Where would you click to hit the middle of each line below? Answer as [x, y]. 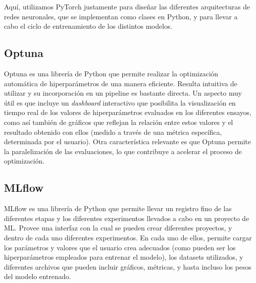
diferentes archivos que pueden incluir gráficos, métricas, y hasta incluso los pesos [128, 266]
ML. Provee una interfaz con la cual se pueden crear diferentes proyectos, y [118, 228]
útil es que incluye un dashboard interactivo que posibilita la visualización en [120, 102]
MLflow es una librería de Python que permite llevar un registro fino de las [118, 208]
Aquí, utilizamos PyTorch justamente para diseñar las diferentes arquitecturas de [127, 6]
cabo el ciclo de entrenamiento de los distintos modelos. [88, 26]
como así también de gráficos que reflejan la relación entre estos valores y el [119, 122]
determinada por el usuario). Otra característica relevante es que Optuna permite [128, 141]
